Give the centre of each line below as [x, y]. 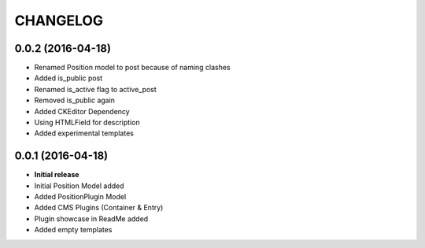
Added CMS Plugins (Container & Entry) [99, 208]
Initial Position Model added [79, 186]
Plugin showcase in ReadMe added [91, 218]
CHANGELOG [59, 20]
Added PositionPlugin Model [80, 197]
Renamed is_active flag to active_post [95, 89]
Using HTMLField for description [87, 123]
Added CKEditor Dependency [82, 111]
